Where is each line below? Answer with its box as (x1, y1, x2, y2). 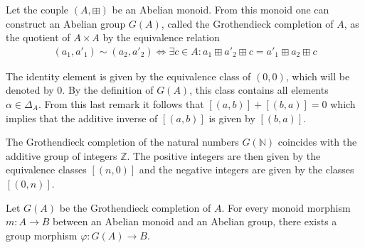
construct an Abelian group (6, 16, 126, 31)
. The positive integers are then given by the (127, 148, 321, 163)
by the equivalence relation (102, 30, 220, 45)
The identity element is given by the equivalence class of (6, 68, 251, 83)
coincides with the (277, 134, 357, 149)
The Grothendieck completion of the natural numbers (6, 134, 239, 149)
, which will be (285, 68, 350, 83)
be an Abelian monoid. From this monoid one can (112, 2, 329, 16)
